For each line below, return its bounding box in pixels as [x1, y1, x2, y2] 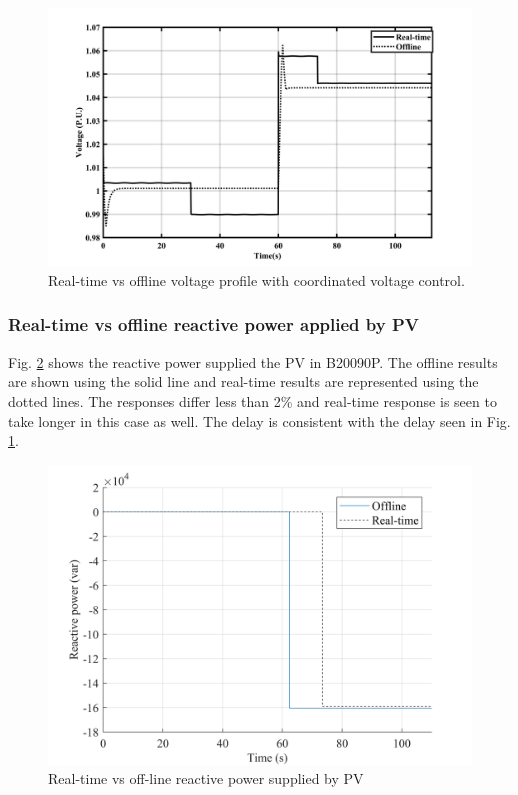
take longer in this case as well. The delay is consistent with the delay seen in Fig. [8, 410, 511, 431]
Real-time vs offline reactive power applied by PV [8, 312, 420, 337]
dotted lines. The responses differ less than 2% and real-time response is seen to [8, 390, 497, 411]
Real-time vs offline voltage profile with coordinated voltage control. [48, 269, 465, 290]
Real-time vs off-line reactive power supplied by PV [48, 768, 364, 789]
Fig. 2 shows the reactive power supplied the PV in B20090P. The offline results [8, 351, 498, 372]
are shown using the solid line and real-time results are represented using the [8, 371, 479, 392]
